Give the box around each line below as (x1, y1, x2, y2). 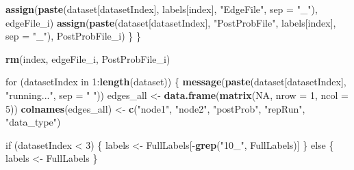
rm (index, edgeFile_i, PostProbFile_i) (5, 51, 170, 66)
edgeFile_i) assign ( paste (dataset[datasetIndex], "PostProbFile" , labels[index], (5, 15, 336, 29)
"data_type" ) (5, 115, 61, 129)
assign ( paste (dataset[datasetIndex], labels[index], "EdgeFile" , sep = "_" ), (5, 2, 318, 16)
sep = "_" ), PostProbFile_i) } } (5, 29, 141, 43)
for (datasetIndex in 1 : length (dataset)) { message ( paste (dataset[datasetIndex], (5, 74, 346, 89)
